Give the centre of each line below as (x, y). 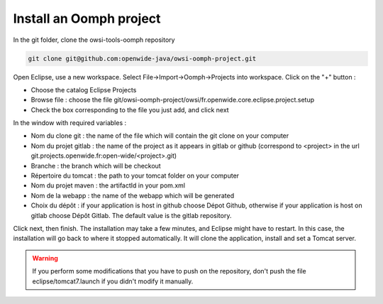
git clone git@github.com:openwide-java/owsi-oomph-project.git (142, 58)
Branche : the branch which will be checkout (96, 165)
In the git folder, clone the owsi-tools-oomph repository (94, 40)
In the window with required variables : (70, 123)
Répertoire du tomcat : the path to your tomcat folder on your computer (135, 176)
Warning (45, 258)
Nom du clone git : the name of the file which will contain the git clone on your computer (160, 136)
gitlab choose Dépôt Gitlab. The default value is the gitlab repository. (131, 215)
